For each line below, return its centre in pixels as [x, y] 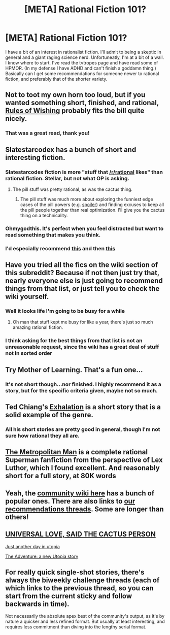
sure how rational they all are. [42, 436]
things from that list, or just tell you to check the [82, 289]
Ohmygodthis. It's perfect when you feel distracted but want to [84, 228]
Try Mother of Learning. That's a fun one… [74, 370]
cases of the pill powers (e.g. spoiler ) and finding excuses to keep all [92, 205]
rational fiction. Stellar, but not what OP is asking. [67, 178]
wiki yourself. [27, 297]
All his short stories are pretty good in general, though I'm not [83, 429]
